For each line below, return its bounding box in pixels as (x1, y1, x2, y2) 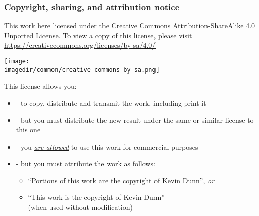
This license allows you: (4, 81, 77, 91)
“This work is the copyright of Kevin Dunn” (28, 192, 165, 202)
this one (16, 124, 41, 135)
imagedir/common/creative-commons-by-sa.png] (4, 66, 160, 74)
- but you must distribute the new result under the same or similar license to (16, 114, 254, 125)
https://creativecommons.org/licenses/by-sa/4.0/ (4, 40, 156, 50)
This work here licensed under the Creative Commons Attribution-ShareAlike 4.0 (4, 20, 255, 31)
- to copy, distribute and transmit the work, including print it (16, 97, 206, 108)
